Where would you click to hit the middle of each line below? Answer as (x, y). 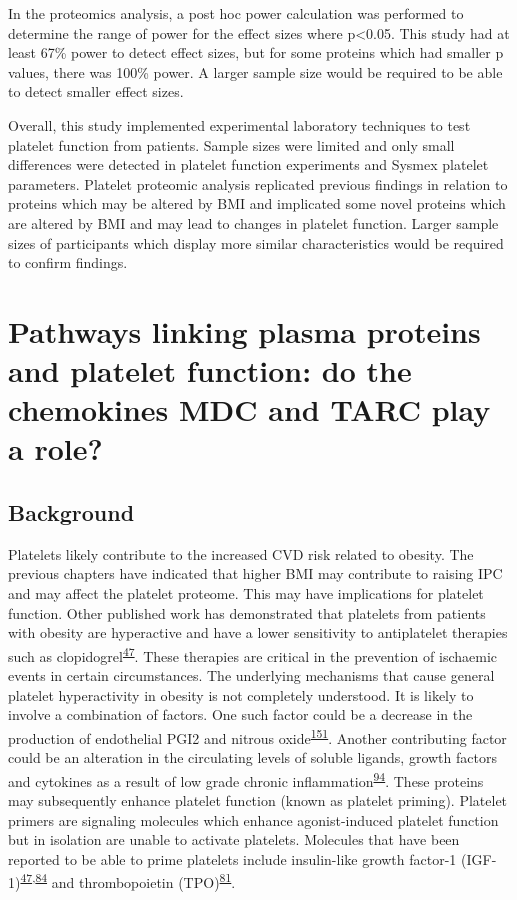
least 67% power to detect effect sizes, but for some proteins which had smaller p (256, 52)
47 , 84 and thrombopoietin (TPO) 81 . (128, 880)
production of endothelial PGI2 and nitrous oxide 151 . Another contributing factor (257, 736)
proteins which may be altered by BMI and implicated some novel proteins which (257, 203)
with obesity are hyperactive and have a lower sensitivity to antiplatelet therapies (258, 632)
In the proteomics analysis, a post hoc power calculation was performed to (236, 13)
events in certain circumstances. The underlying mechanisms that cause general (251, 675)
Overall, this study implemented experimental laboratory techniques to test (239, 124)
